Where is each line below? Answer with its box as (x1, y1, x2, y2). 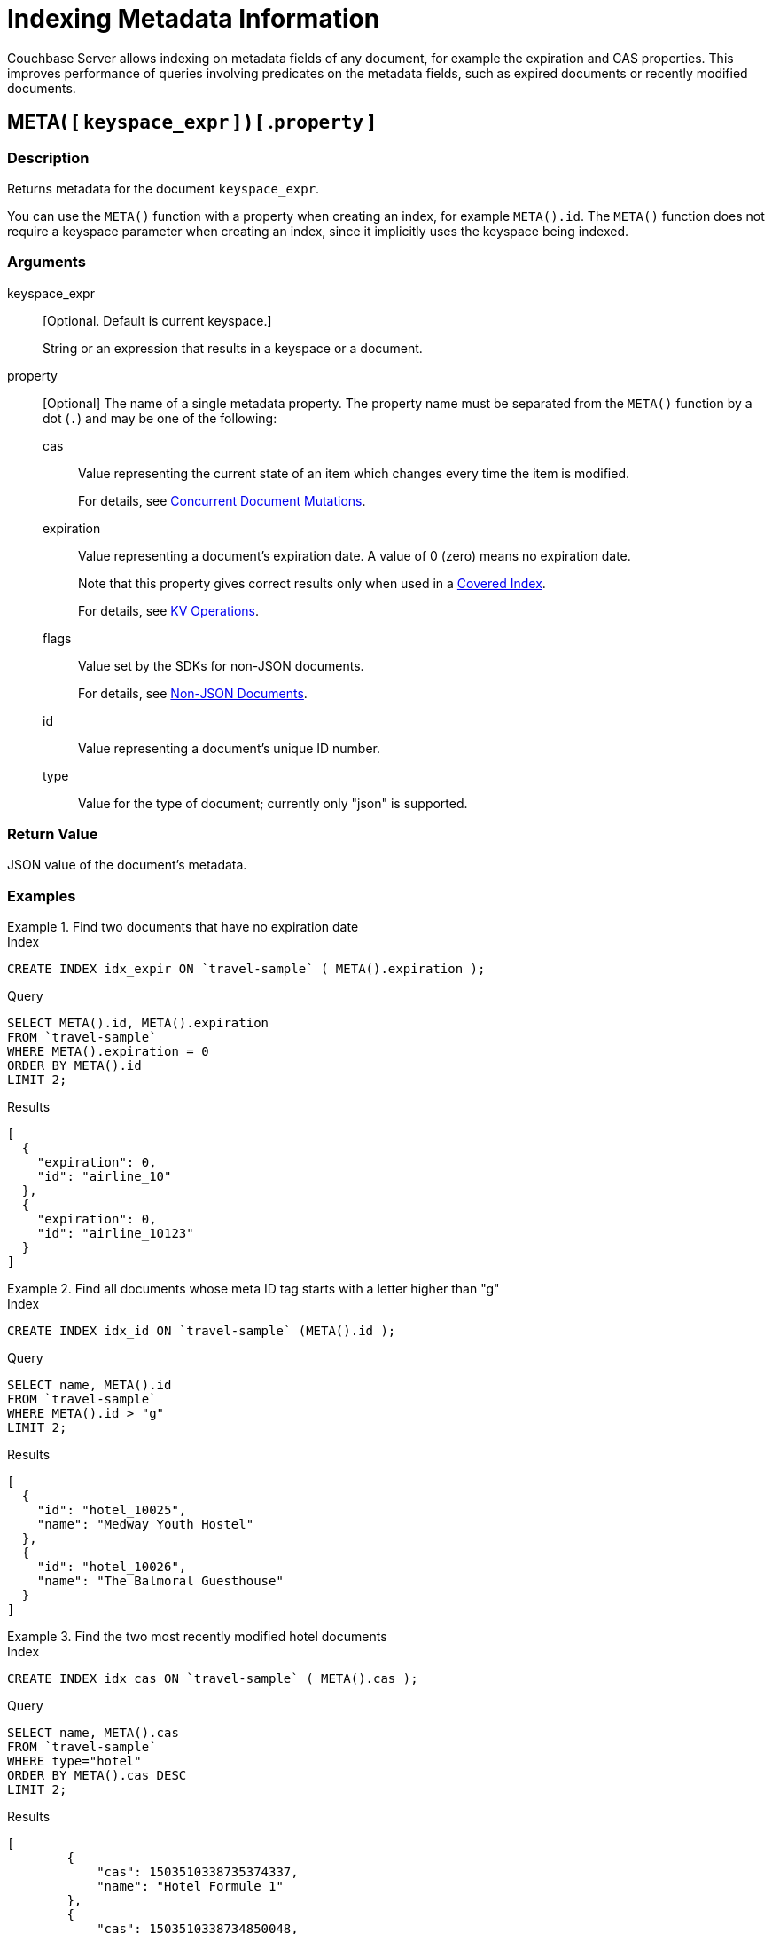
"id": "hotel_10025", (36, 1503, 187, 1518)
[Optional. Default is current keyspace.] (43, 312, 272, 328)
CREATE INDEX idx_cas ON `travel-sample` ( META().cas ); (7, 1671, 418, 1686)
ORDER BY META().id (7, 1058, 142, 1073)
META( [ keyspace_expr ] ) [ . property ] (7, 111, 376, 134)
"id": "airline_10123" (36, 1226, 194, 1241)
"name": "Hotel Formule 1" (97, 1879, 284, 1894)
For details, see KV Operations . (78, 602, 260, 618)
